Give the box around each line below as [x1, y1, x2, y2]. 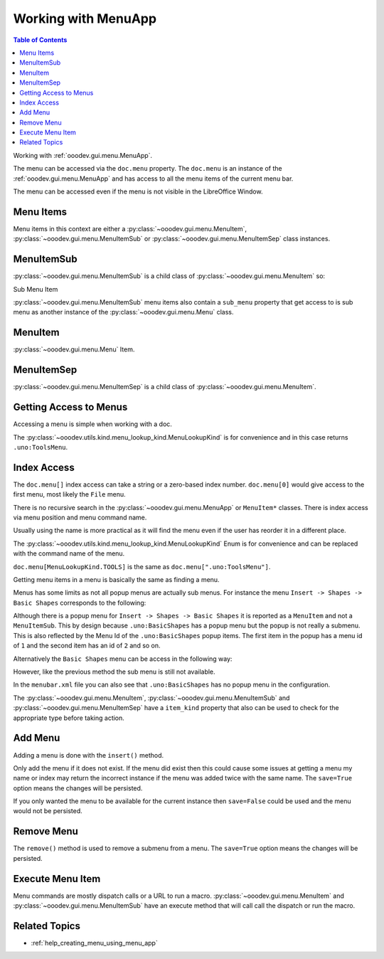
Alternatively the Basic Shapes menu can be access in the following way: [13, 655, 233, 663]
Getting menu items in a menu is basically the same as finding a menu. [13, 575, 220, 583]
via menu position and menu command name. [13, 513, 147, 521]
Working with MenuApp [13, 11, 156, 26]
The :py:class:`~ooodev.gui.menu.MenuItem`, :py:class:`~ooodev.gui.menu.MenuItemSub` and [13, 694, 290, 702]
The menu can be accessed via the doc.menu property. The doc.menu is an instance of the [13, 164, 282, 173]
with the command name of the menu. [13, 549, 125, 558]
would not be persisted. [13, 807, 83, 815]
